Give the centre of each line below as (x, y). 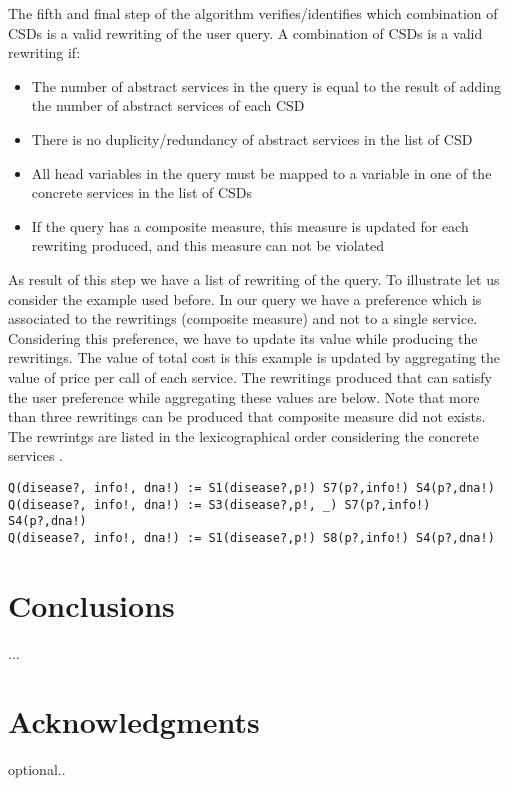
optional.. (37, 769)
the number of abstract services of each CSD (168, 105)
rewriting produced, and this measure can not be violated (208, 245)
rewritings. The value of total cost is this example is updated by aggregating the (254, 357)
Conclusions (91, 604)
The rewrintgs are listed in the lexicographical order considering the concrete (244, 435)
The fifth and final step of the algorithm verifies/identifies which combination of (253, 13)
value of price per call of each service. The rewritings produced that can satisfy (250, 376)
